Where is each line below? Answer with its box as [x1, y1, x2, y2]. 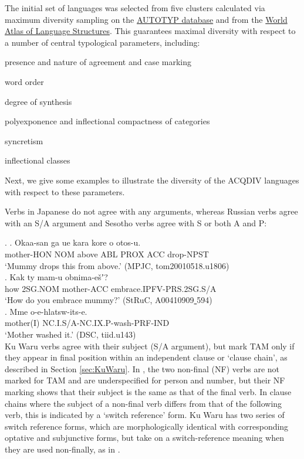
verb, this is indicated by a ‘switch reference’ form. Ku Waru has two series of [5, 409, 285, 421]
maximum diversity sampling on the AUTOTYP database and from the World [5, 13, 288, 25]
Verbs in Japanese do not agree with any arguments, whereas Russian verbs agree [5, 205, 298, 217]
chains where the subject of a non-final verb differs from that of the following [5, 397, 282, 409]
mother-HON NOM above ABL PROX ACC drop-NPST [5, 247, 209, 260]
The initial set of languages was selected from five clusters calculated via [5, 2, 265, 13]
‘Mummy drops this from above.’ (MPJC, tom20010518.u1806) [5, 259, 229, 271]
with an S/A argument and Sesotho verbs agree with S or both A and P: [5, 216, 267, 229]
